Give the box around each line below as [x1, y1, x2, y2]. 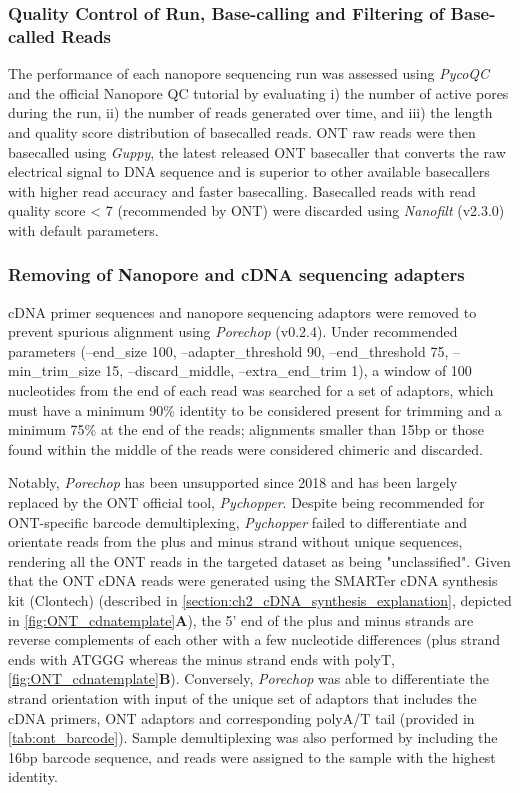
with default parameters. [8, 219, 159, 240]
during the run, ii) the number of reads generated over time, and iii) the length [8, 102, 493, 123]
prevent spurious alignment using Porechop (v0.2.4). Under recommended [8, 321, 458, 342]
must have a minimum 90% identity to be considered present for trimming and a [8, 399, 502, 420]
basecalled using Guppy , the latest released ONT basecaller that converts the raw [8, 141, 506, 162]
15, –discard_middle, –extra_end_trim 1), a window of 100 [105, 360, 472, 381]
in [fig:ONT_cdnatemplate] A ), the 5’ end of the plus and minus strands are [8, 609, 474, 630]
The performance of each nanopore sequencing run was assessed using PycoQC [8, 63, 490, 84]
